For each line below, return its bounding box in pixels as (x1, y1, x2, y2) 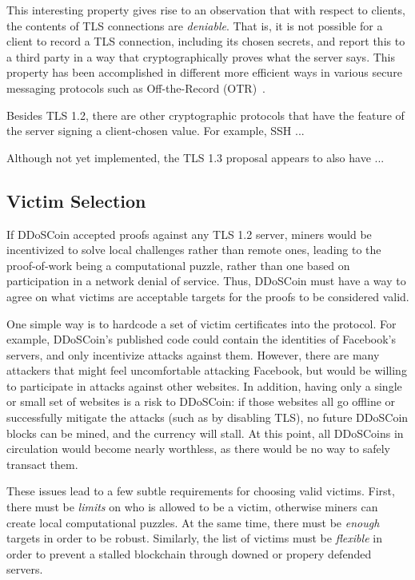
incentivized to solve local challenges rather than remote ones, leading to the (6, 241, 381, 258)
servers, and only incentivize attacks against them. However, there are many (6, 346, 380, 363)
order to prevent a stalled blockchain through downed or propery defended (6, 545, 372, 562)
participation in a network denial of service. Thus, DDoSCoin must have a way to (6, 272, 406, 289)
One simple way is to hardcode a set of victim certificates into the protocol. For (6, 315, 397, 332)
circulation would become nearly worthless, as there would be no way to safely (6, 440, 390, 457)
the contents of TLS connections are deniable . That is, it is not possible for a (6, 17, 383, 34)
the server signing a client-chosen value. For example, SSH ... (6, 122, 305, 139)
